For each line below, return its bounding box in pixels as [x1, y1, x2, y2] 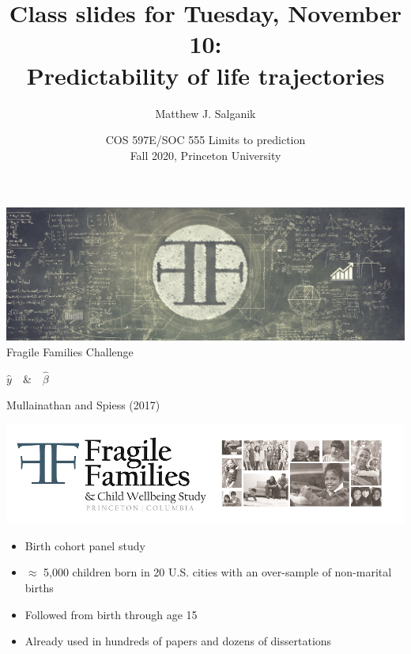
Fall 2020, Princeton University [130, 146, 281, 163]
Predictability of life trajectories [26, 59, 385, 91]
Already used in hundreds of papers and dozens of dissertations [25, 633, 332, 649]
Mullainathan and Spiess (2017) [6, 397, 160, 413]
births [25, 579, 54, 595]
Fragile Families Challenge [6, 343, 134, 359]
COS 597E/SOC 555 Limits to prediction [105, 131, 306, 148]
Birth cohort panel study [25, 537, 145, 553]
